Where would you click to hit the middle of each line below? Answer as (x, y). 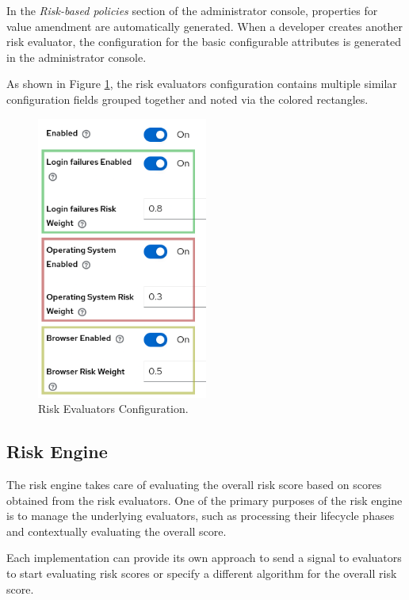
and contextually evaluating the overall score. (117, 531)
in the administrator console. (76, 57)
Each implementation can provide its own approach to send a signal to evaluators (204, 558)
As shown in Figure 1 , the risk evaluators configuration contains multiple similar (202, 84)
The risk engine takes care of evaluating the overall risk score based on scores (194, 485)
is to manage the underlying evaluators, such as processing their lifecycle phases (201, 516)
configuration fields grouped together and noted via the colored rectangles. (187, 99)
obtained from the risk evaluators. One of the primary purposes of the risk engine (204, 500)
